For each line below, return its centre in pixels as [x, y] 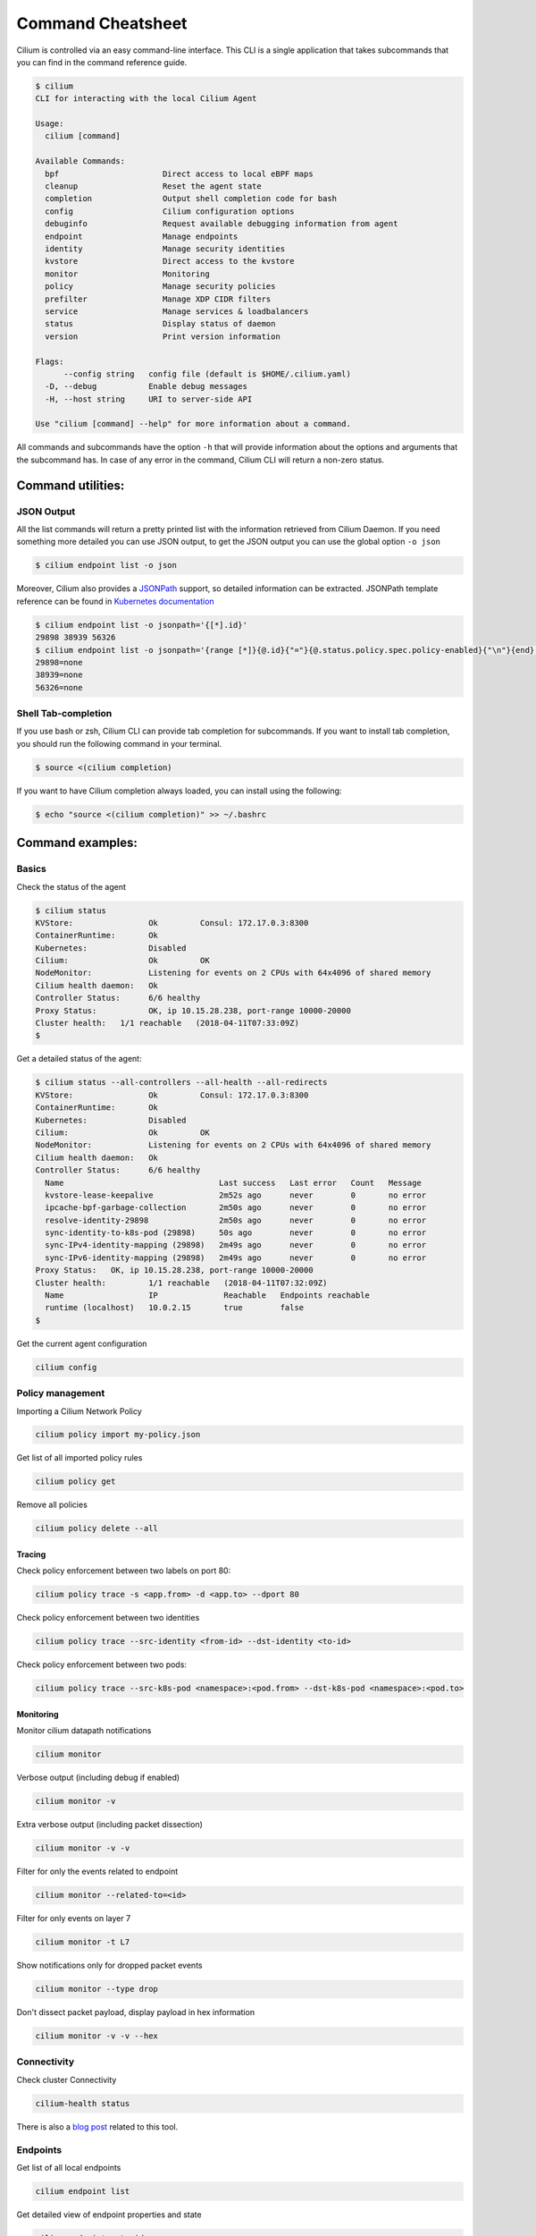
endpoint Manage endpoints [142, 236]
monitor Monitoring [127, 274]
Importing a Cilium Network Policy [79, 1411]
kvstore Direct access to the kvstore [170, 261]
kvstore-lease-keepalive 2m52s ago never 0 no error [236, 1195]
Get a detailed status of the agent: [79, 1059]
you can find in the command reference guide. [102, 62]
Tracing [31, 1554]
